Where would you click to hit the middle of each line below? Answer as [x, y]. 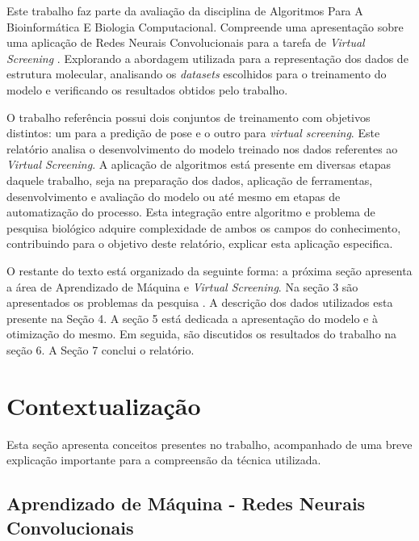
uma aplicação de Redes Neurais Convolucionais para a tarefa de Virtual [186, 42]
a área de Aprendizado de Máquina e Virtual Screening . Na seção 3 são [182, 286]
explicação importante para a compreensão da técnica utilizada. [164, 460]
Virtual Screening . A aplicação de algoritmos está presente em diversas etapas [199, 164]
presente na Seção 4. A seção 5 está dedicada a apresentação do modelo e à [192, 318]
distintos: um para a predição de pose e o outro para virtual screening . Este [193, 133]
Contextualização [104, 405]
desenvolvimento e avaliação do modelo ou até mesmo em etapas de [174, 196]
